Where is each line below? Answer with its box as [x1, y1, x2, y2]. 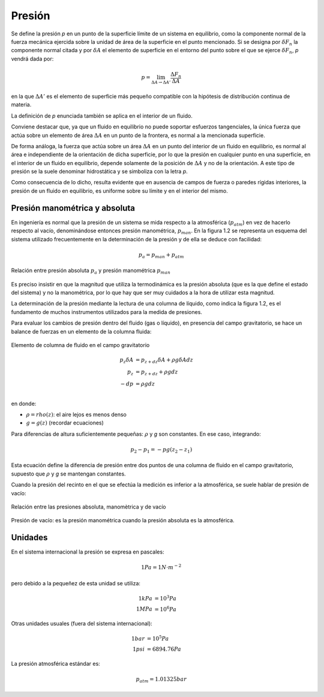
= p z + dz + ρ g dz [135, 368, 178, 376]
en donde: [11, 400, 37, 407]
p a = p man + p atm [138, 251, 184, 259]
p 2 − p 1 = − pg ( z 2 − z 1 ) [130, 446, 193, 454]
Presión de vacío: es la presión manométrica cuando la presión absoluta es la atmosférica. [11, 517, 235, 524]
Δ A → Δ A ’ [151, 79, 171, 85]
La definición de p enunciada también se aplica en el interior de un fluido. [11, 112, 193, 119]
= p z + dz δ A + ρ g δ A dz [135, 357, 193, 365]
